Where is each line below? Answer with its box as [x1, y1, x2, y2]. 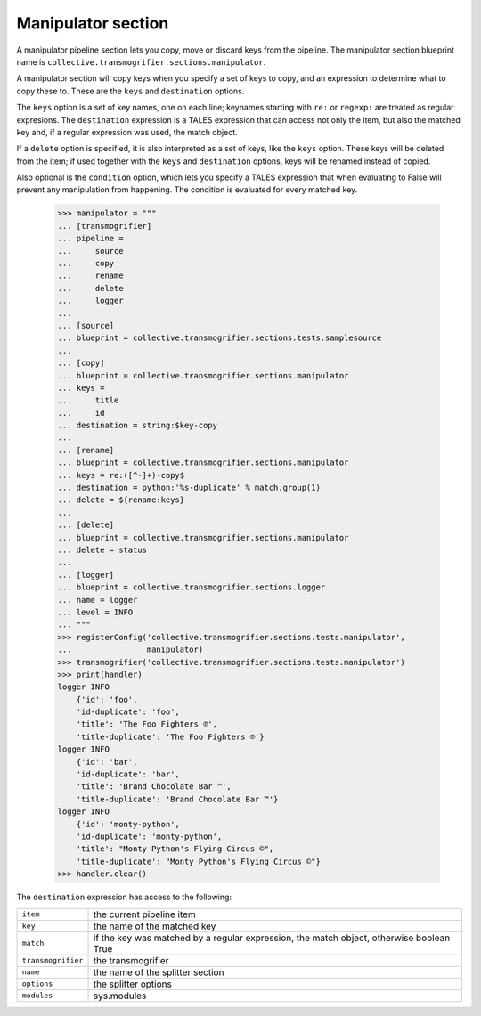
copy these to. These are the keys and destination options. [16, 85, 245, 96]
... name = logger [57, 595, 138, 605]
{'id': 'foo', [76, 695, 138, 704]
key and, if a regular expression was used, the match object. [16, 126, 238, 137]
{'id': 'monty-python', [76, 819, 180, 829]
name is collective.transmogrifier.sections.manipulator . [16, 56, 266, 67]
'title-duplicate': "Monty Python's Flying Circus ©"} [76, 856, 321, 866]
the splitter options [93, 978, 173, 990]
